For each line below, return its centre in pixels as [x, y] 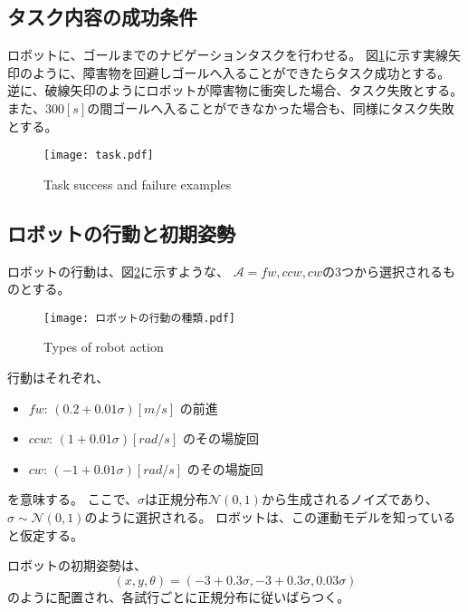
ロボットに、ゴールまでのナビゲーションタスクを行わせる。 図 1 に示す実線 [228, 55]
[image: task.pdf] [99, 155]
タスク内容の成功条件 [102, 17]
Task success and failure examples [138, 184]
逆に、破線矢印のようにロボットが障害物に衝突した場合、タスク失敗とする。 [235, 90]
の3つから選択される [382, 271]
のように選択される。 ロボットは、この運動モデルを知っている [270, 517]
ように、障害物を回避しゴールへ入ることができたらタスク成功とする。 [241, 72]
